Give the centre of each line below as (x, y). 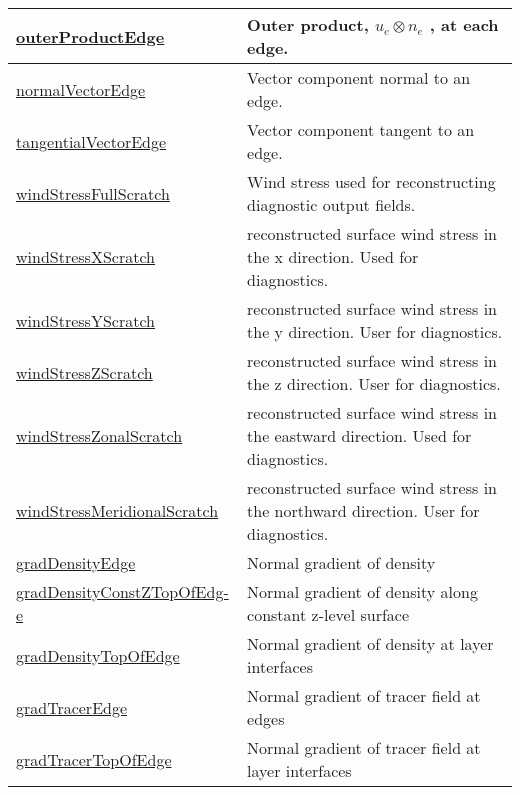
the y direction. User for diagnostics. (375, 331)
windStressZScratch (84, 372)
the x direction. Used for (333, 256)
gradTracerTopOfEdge (94, 759)
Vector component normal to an (359, 77)
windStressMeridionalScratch (117, 510)
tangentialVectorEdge (91, 141)
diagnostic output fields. (331, 204)
